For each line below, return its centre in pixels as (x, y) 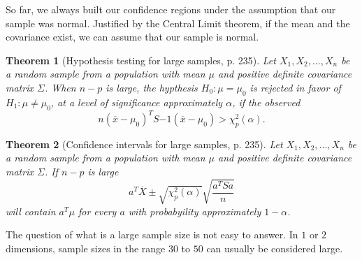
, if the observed (266, 102)
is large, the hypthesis (152, 87)
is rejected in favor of (295, 87)
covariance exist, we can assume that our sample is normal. (132, 37)
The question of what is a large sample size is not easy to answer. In (152, 234)
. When (60, 87)
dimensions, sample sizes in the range (86, 248)
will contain (31, 211)
